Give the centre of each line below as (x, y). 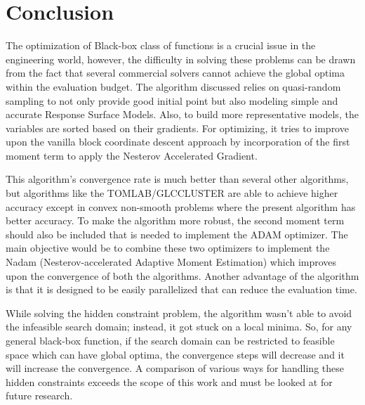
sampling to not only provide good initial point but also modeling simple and (172, 100)
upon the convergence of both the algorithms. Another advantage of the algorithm (182, 275)
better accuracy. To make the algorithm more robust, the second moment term (175, 220)
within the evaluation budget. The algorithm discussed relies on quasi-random (173, 86)
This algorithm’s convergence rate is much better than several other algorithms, (177, 179)
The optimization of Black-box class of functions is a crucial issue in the (161, 45)
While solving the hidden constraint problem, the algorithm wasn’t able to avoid (179, 313)
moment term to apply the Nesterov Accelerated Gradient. (132, 155)
